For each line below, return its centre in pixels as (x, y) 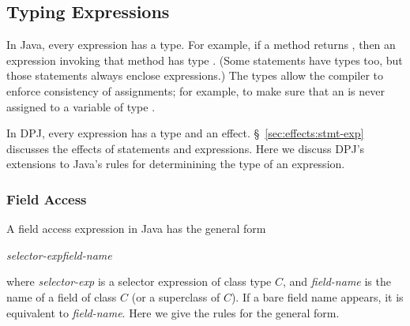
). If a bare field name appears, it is (317, 296)
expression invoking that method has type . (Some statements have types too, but (205, 60)
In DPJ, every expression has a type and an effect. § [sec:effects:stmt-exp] (185, 133)
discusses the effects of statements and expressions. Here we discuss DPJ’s (186, 148)
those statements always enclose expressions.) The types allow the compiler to (195, 75)
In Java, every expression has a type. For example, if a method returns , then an (201, 45)
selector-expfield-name (59, 255)
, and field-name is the (337, 281)
